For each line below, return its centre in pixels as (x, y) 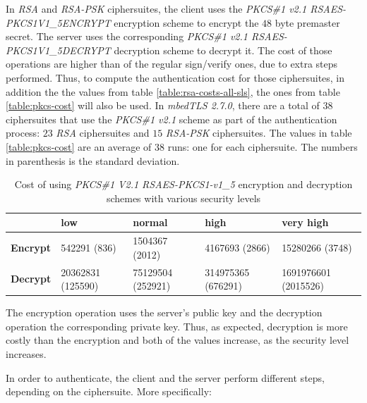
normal (150, 222)
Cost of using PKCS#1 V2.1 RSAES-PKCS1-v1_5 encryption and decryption (183, 184)
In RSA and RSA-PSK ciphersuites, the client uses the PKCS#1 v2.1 (156, 8)
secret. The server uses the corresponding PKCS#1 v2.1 (127, 36)
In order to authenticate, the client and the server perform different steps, (165, 377)
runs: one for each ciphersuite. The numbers (263, 146)
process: (23, 133)
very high (305, 222)
